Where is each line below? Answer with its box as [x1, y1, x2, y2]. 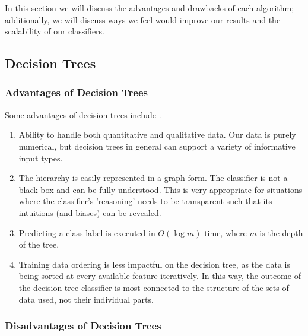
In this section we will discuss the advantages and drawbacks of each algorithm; [5, 2, 294, 14]
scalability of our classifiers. [5, 25, 104, 37]
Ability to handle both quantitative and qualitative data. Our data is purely [18, 128, 296, 141]
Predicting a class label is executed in [18, 226, 155, 239]
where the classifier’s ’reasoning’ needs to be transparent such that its [18, 195, 272, 207]
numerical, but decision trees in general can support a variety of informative [18, 140, 296, 152]
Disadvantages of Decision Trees [5, 318, 161, 333]
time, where [204, 226, 247, 239]
